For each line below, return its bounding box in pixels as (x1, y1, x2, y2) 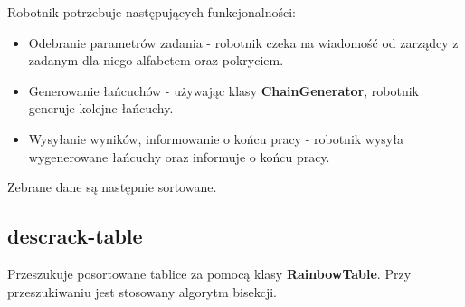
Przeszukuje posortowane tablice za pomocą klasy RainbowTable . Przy (7, 264, 412, 283)
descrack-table (7, 222, 143, 250)
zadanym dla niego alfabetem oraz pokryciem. (28, 51, 284, 70)
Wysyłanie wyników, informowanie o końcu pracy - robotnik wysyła (28, 129, 403, 148)
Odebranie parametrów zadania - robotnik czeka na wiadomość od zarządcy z (28, 33, 459, 52)
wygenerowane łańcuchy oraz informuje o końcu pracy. (28, 147, 330, 166)
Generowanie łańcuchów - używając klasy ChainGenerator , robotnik (28, 81, 420, 100)
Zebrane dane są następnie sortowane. (7, 177, 217, 197)
